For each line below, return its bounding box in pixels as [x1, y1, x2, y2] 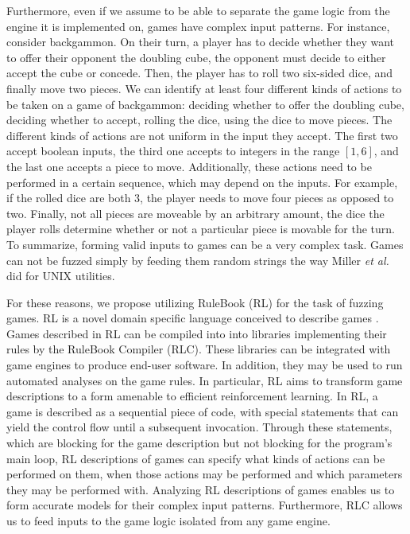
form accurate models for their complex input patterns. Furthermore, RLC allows [6, 497, 403, 513]
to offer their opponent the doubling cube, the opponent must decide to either [6, 49, 386, 65]
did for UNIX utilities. [6, 267, 115, 284]
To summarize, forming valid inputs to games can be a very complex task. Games [6, 236, 404, 252]
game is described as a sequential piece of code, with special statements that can [6, 403, 399, 419]
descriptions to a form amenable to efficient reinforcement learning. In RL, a [6, 388, 378, 404]
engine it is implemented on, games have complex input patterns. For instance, [6, 18, 390, 34]
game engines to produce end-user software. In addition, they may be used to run [6, 357, 403, 373]
